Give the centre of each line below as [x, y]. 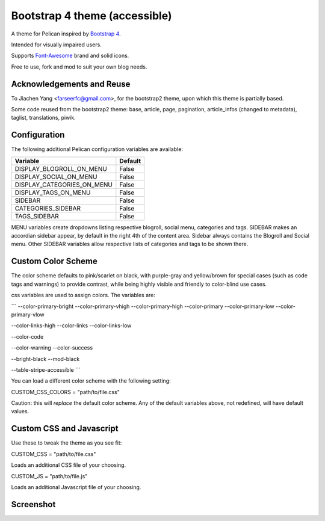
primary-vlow [28, 314]
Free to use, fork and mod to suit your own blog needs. [79, 67]
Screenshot [33, 504]
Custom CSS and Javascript [65, 429]
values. [20, 412]
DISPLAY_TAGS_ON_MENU [53, 193]
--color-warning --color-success [52, 348]
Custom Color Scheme [54, 261]
